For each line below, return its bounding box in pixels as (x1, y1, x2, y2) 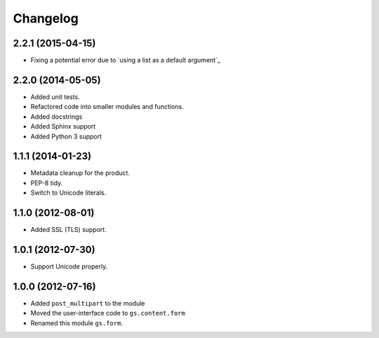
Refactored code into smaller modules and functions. (30, 103, 184, 111)
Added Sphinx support (30, 122, 96, 131)
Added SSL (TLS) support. (30, 226, 107, 234)
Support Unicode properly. (30, 262, 108, 271)
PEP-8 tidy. (30, 178, 63, 187)
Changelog (13, 11, 79, 26)
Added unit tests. (30, 92, 80, 101)
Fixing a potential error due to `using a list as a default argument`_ (30, 56, 221, 65)
